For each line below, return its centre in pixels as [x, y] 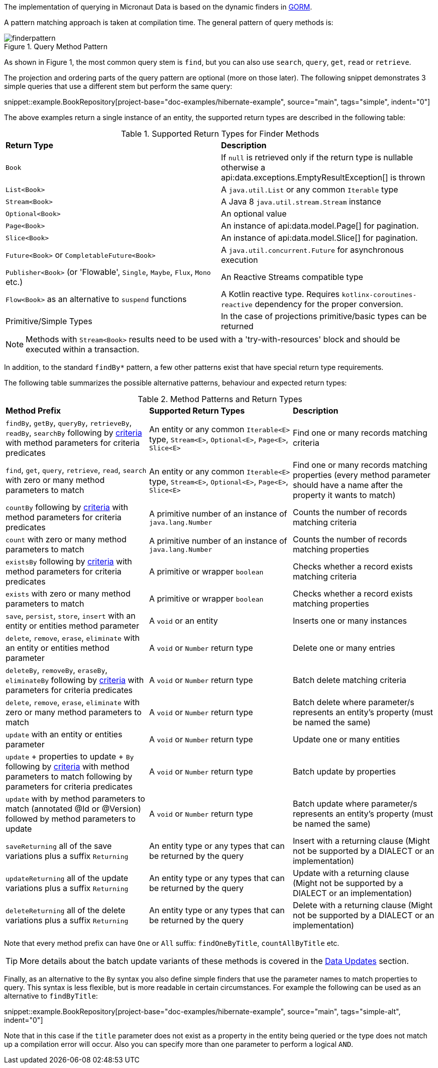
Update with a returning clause [351, 873]
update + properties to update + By [70, 756]
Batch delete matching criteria [349, 680]
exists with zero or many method [68, 594]
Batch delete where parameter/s [353, 702]
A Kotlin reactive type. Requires [280, 294]
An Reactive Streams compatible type [292, 277]
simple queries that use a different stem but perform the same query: [118, 86]
